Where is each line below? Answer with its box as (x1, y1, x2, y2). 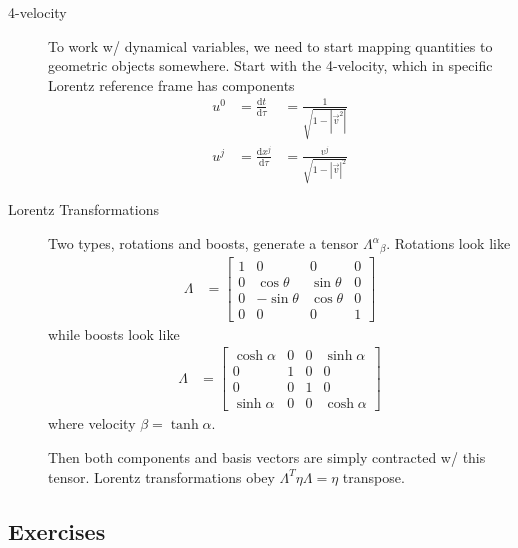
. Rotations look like (386, 233, 511, 254)
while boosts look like (48, 323, 180, 344)
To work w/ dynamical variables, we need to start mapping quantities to (48, 35, 493, 56)
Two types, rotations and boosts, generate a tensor (48, 233, 359, 254)
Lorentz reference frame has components (48, 74, 295, 95)
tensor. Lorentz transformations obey (48, 466, 275, 487)
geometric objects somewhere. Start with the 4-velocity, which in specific (48, 55, 493, 76)
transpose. (342, 466, 405, 487)
